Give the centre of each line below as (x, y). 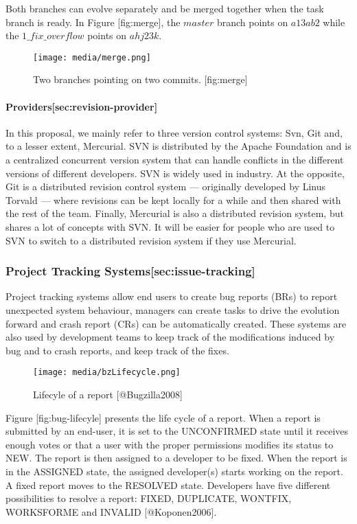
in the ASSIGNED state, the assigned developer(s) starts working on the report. (174, 471)
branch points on (252, 22)
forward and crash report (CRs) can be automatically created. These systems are (176, 323)
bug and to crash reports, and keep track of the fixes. (117, 350)
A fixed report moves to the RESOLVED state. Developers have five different (168, 485)
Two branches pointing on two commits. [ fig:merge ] (140, 79)
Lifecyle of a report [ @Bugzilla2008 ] (108, 395)
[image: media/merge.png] (92, 57)
